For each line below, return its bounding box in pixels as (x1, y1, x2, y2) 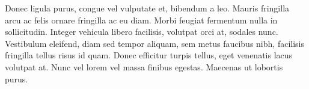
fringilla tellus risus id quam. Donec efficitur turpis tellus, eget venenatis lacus (5, 49, 293, 61)
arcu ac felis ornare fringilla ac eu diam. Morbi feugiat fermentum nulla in (5, 13, 278, 26)
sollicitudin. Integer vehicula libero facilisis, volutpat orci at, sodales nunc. (5, 25, 278, 38)
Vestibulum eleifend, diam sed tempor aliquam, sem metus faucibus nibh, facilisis (5, 37, 304, 49)
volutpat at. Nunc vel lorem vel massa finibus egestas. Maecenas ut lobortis (5, 60, 283, 73)
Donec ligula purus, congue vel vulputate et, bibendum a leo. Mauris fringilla (5, 2, 290, 14)
